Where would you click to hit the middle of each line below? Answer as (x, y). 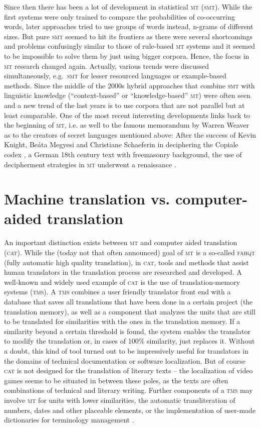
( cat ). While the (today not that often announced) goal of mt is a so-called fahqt (129, 252)
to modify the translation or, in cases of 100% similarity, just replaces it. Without (129, 341)
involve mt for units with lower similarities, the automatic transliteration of (120, 400)
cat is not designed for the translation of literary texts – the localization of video (128, 370)
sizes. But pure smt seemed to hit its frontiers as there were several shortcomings (128, 36)
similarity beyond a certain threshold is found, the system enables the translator (127, 331)
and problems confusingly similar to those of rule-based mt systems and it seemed (129, 46)
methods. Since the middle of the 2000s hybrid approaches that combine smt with (129, 85)
